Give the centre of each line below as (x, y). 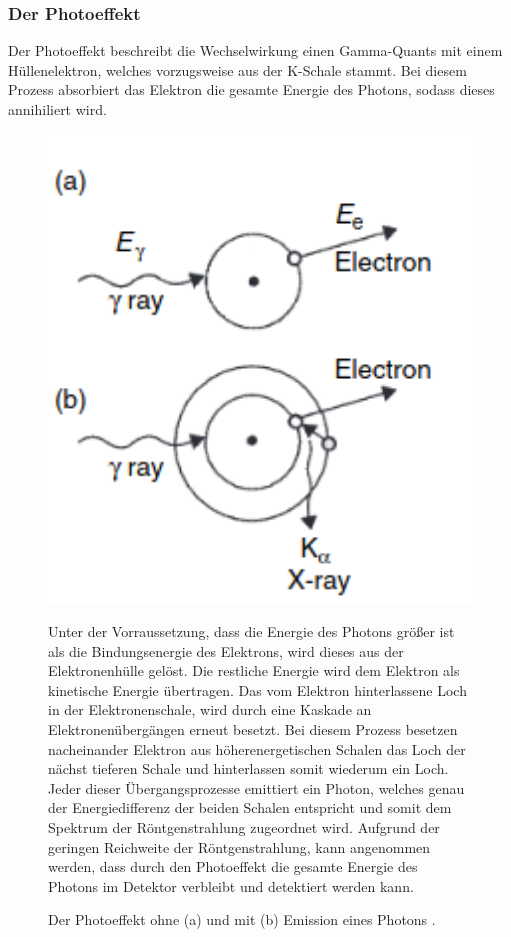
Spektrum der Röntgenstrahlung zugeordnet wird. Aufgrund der (244, 826)
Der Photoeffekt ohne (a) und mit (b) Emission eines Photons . (242, 919)
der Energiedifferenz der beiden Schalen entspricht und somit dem (250, 807)
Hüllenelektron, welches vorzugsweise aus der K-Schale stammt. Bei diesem (237, 69)
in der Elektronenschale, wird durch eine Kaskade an (210, 709)
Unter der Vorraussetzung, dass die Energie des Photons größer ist (251, 630)
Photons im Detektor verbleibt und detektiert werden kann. (231, 885)
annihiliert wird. (57, 109)
